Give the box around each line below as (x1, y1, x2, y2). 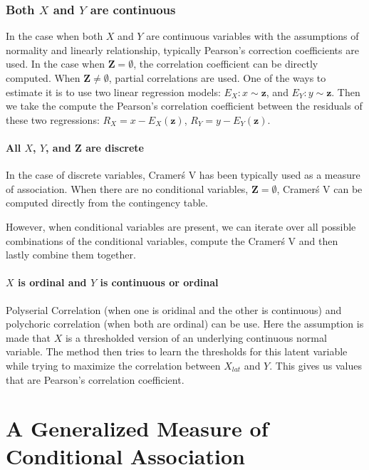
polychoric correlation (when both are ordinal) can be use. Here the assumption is (6, 316, 364, 331)
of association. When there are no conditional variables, (6, 181, 249, 196)
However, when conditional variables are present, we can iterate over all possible (6, 219, 356, 234)
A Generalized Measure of (6, 414, 269, 443)
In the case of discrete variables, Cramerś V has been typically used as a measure (6, 167, 360, 182)
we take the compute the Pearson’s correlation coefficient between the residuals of (6, 98, 363, 113)
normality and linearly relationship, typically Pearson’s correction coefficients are (6, 42, 359, 57)
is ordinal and (17, 275, 87, 290)
